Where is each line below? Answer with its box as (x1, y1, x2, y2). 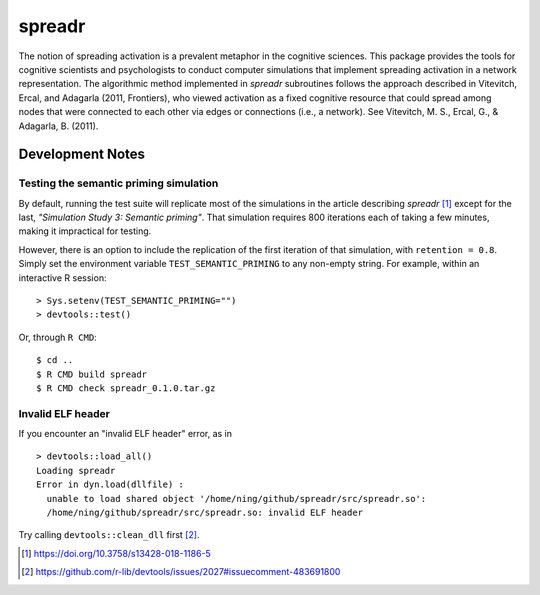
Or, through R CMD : (18, 331, 97, 343)
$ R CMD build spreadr (36, 368, 148, 380)
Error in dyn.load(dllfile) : (36, 479, 185, 490)
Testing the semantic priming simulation (18, 176, 219, 190)
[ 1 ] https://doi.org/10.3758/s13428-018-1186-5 (21, 547, 212, 559)
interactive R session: (18, 271, 107, 284)
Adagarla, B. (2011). (18, 120, 99, 132)
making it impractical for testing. (18, 225, 152, 237)
